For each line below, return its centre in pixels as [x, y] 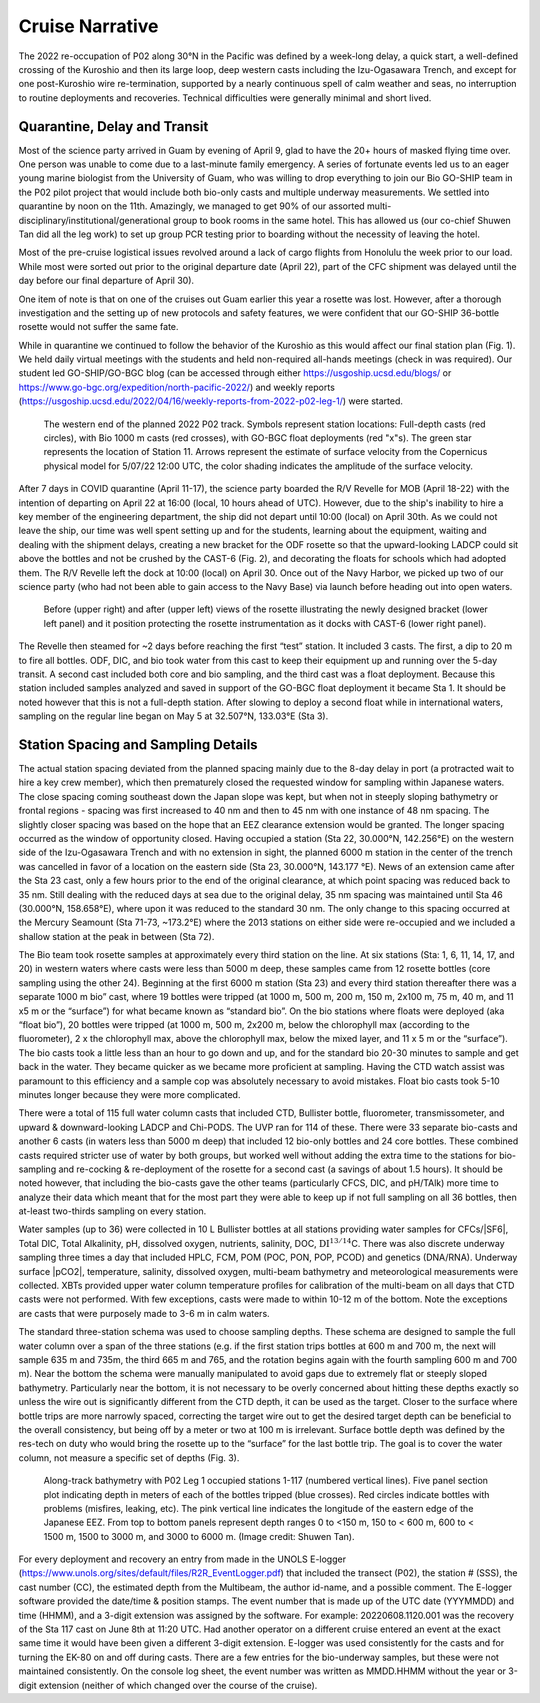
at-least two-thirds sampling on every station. [112, 1211]
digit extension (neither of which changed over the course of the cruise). [168, 1685]
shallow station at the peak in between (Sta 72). [116, 936]
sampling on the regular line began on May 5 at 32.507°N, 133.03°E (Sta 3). [173, 716]
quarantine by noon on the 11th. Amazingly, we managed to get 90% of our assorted [191, 206]
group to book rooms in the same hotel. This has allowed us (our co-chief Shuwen [342, 220]
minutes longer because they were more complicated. [129, 1094]
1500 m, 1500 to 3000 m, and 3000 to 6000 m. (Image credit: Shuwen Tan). [199, 1536]
